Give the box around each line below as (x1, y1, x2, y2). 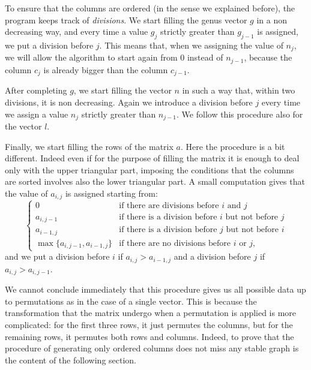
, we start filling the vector (73, 84, 172, 97)
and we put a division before (5, 250, 110, 263)
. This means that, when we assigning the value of (99, 38, 283, 51)
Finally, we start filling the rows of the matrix (5, 140, 174, 152)
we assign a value (5, 107, 68, 120)
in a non (256, 13, 287, 26)
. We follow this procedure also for (177, 107, 303, 120)
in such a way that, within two (182, 84, 295, 97)
